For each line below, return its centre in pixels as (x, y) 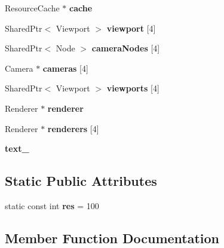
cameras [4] (65, 68)
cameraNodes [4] (126, 48)
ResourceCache (32, 8)
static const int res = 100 (52, 205)
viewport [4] (131, 28)
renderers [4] (73, 128)
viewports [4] (133, 88)
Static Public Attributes (81, 181)
